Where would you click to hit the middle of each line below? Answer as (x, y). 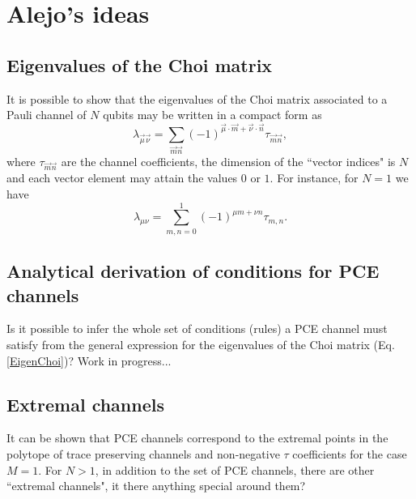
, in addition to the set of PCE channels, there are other (235, 469)
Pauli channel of (47, 115)
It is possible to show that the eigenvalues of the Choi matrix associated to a (197, 98)
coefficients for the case (350, 453)
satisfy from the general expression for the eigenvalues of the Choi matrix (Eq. (201, 344)
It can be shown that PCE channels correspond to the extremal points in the (197, 438)
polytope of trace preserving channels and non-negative (143, 453)
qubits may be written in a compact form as (212, 115)
